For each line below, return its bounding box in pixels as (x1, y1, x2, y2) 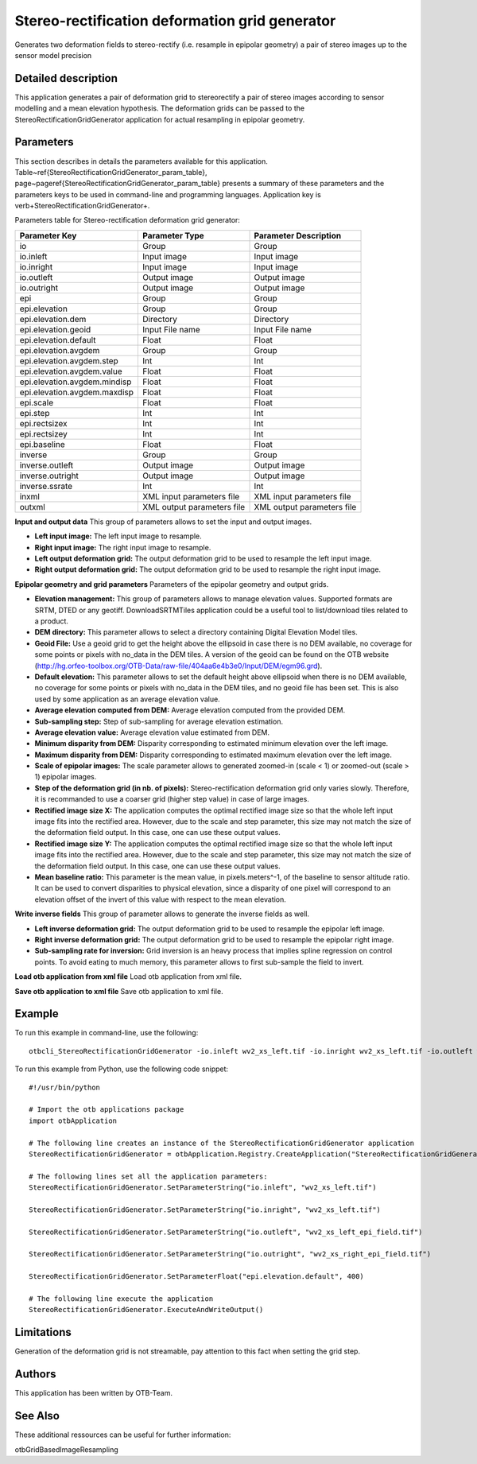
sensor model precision (14, 50, 92, 60)
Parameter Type (142, 230, 204, 241)
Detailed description (14, 72, 118, 85)
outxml (19, 501, 45, 512)
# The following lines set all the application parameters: (29, 1171, 268, 1181)
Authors (14, 1368, 56, 1381)
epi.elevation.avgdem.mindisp (19, 376, 132, 387)
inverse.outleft (19, 460, 74, 471)
